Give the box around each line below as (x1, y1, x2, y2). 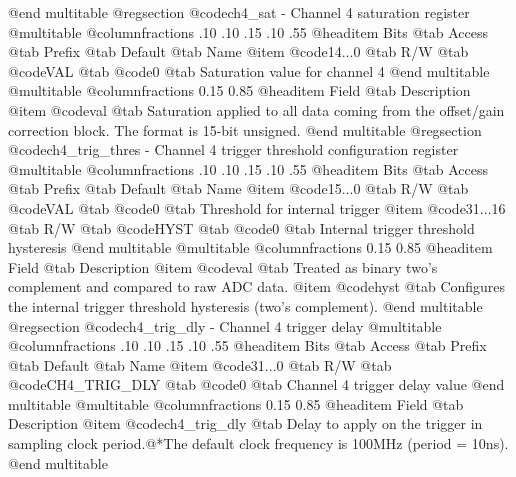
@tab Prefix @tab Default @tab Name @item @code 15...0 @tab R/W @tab (8, 178, 469, 199)
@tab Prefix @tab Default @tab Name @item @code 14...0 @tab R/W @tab (8, 41, 469, 62)
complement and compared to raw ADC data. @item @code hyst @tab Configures (8, 276, 506, 297)
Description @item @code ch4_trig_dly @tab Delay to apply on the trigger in (8, 413, 483, 434)
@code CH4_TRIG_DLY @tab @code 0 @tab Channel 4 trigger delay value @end (8, 374, 505, 395)
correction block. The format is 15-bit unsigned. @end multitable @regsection (8, 119, 482, 140)
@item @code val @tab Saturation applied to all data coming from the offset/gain (8, 99, 505, 120)
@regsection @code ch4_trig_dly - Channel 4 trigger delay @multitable (8, 315, 442, 336)
